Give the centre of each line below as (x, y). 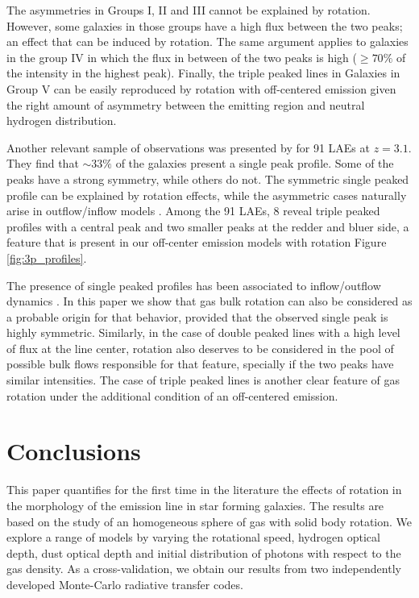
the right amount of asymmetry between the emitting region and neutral (186, 104)
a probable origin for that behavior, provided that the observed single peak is (197, 316)
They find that (43, 163)
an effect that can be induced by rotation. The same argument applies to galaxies (207, 42)
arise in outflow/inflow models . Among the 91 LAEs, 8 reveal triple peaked (193, 211)
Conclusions (74, 451)
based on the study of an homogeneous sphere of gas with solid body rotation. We (209, 521)
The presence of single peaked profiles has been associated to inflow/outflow (194, 285)
